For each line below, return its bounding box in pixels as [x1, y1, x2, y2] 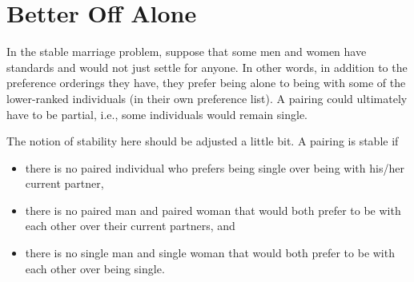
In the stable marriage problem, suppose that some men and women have [6, 43, 367, 60]
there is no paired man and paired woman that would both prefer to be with [25, 201, 401, 218]
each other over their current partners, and [25, 217, 235, 234]
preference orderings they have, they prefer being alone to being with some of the [6, 74, 406, 91]
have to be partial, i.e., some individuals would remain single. [6, 105, 307, 122]
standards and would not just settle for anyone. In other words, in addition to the [6, 58, 408, 75]
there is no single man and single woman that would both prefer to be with [25, 244, 395, 261]
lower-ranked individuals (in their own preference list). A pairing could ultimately [6, 89, 408, 106]
